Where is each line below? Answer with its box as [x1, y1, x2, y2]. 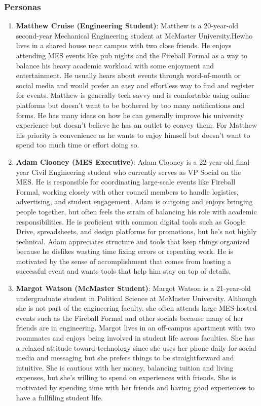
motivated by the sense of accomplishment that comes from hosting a [16, 255, 232, 266]
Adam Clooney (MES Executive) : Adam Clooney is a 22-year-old [16, 156, 234, 167]
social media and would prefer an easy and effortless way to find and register [16, 80, 254, 90]
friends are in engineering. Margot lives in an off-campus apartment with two [16, 322, 255, 333]
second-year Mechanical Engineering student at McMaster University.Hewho [16, 30, 253, 41]
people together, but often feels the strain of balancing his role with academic [16, 206, 257, 216]
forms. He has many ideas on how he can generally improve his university [16, 109, 244, 120]
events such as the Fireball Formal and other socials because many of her [16, 312, 243, 323]
